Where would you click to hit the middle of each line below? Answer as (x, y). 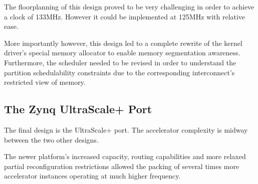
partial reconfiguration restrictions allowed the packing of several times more (122, 166)
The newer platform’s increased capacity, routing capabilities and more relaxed (125, 156)
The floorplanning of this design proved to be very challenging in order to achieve (129, 6)
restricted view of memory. (45, 82)
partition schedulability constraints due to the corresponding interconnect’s (119, 72)
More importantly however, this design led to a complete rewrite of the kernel (123, 43)
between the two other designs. (51, 139)
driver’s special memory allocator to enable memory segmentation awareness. (122, 53)
